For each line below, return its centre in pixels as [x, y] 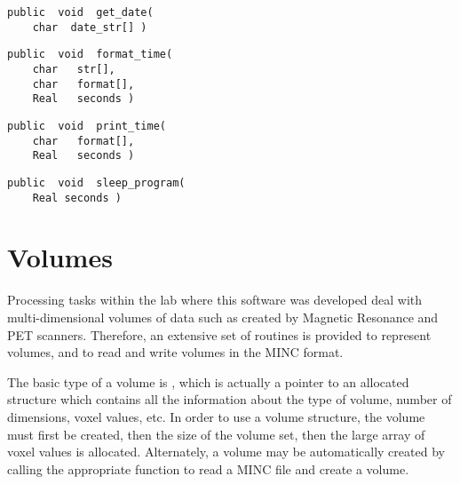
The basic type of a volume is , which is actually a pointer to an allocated [208, 381]
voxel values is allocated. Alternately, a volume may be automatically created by [226, 452]
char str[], [74, 69]
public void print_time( [87, 126]
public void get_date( [80, 12]
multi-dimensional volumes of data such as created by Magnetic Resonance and [223, 317]
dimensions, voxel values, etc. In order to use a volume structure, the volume [216, 416]
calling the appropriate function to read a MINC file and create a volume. [208, 468]
